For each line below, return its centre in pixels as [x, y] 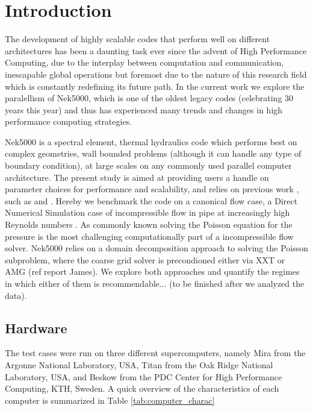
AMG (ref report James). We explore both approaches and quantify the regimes [152, 271]
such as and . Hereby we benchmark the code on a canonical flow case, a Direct [151, 200]
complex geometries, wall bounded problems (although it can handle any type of [153, 153]
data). [16, 295]
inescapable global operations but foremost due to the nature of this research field [156, 74]
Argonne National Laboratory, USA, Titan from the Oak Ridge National [139, 364]
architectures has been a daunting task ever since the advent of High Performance [156, 50]
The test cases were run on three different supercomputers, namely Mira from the [155, 353]
